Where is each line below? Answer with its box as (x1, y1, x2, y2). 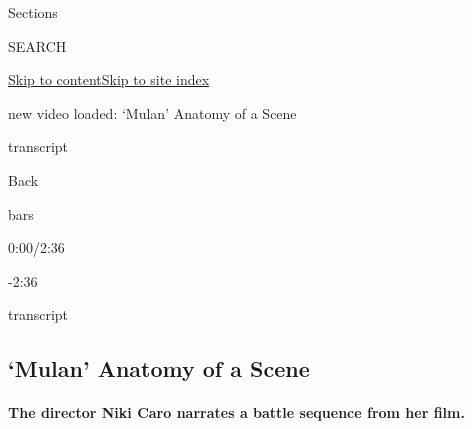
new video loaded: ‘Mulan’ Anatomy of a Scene (8, 102, 297, 123)
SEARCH (8, 35, 67, 56)
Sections (8, 2, 58, 22)
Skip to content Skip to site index (8, 69, 210, 90)
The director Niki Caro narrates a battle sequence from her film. (8, 402, 465, 423)
